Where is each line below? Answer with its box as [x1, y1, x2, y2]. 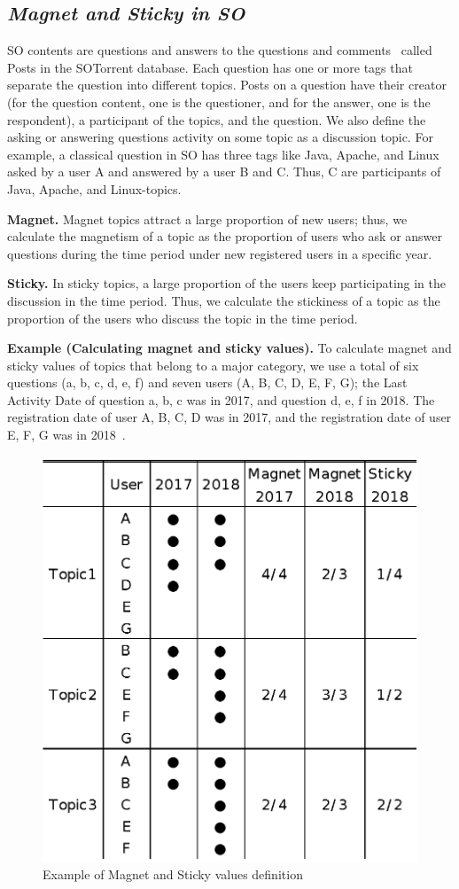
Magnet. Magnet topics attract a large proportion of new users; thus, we [7, 209, 408, 228]
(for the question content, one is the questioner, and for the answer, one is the [7, 92, 431, 111]
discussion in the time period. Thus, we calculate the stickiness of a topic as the [7, 291, 440, 309]
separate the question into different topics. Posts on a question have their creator [7, 75, 447, 94]
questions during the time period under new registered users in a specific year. [7, 244, 432, 262]
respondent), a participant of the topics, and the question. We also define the [7, 110, 426, 129]
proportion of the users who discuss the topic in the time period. [7, 308, 358, 327]
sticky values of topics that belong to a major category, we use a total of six [7, 355, 419, 374]
